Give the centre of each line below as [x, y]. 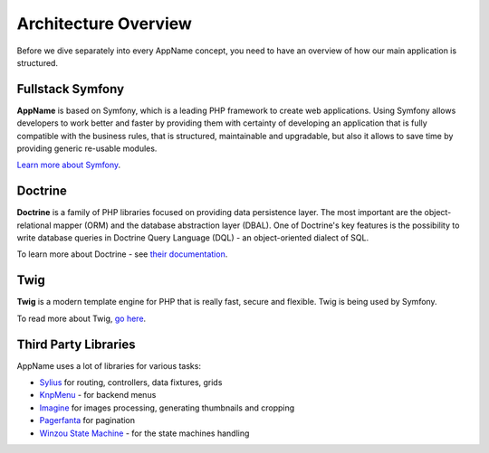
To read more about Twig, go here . [81, 318]
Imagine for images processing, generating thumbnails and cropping [167, 408]
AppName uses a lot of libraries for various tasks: [109, 365]
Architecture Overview [104, 24]
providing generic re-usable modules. [87, 148]
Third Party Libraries [76, 344]
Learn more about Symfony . [69, 165]
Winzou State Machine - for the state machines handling [144, 433]
